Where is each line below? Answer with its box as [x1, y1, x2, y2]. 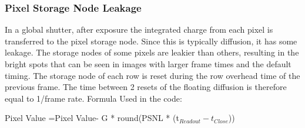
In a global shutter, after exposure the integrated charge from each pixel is [5, 23, 273, 36]
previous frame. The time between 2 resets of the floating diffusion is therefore [5, 81, 287, 93]
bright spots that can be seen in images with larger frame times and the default [5, 58, 291, 70]
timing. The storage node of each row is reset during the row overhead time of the [5, 69, 300, 81]
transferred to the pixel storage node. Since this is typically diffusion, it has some [5, 34, 297, 47]
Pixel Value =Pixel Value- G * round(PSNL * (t [5, 112, 179, 124]
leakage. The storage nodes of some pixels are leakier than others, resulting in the [5, 46, 299, 58]
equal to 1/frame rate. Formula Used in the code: [5, 92, 182, 104]
